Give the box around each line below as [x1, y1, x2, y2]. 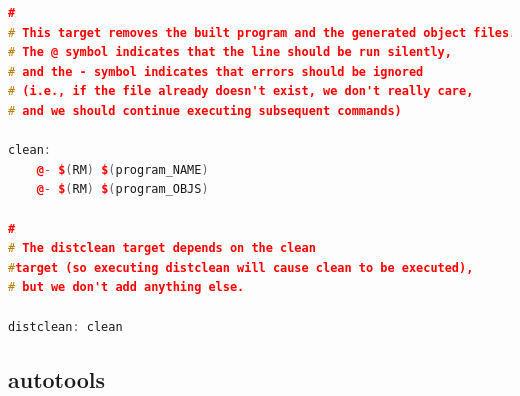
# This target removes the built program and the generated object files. [8, 25, 517, 40]
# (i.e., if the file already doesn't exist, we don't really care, [8, 84, 474, 99]
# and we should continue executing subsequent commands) [8, 103, 402, 118]
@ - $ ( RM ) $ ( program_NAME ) [36, 162, 209, 177]
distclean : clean [8, 319, 123, 334]
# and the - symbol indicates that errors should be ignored [8, 64, 424, 79]
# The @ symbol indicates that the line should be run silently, [8, 45, 452, 60]
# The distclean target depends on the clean [8, 241, 316, 256]
